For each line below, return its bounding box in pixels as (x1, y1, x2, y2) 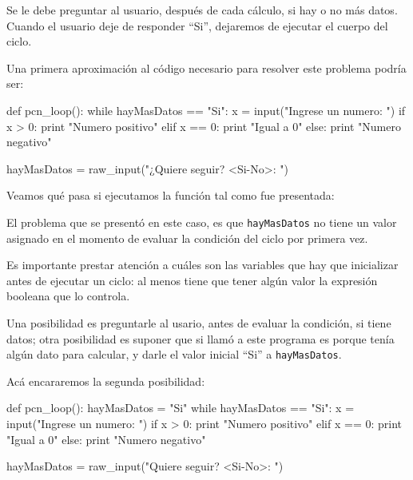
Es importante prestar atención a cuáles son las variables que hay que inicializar (6, 256, 399, 273)
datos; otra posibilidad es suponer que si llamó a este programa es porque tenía (6, 330, 395, 347)
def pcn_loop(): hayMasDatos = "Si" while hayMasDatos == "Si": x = (6, 399, 355, 416)
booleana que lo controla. (6, 288, 130, 304)
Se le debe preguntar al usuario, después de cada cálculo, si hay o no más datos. (6, 2, 398, 18)
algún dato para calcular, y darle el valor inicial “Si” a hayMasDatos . (6, 346, 342, 363)
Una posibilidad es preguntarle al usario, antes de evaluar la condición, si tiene (6, 314, 391, 331)
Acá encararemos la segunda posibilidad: (6, 372, 205, 389)
